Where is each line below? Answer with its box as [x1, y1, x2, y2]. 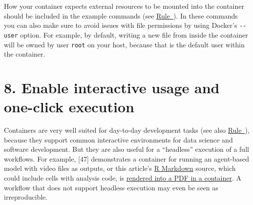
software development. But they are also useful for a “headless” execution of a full [4, 144, 249, 154]
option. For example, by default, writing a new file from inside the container [20, 29, 248, 40]
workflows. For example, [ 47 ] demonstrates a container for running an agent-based [4, 153, 250, 164]
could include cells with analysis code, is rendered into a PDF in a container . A [4, 173, 241, 183]
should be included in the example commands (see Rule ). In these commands [4, 10, 238, 20]
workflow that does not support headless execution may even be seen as [4, 182, 218, 192]
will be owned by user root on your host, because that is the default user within [4, 39, 245, 49]
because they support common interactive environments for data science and [4, 134, 233, 144]
